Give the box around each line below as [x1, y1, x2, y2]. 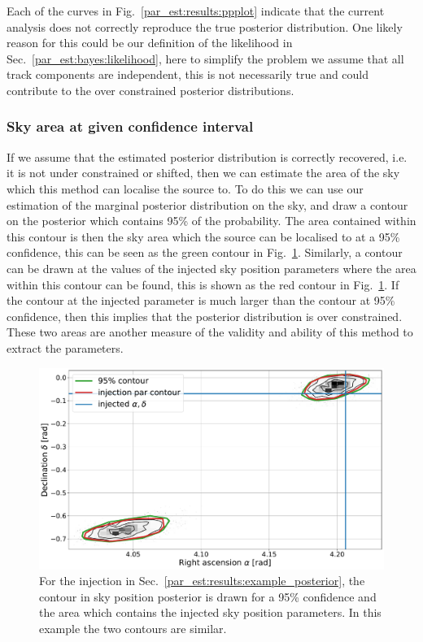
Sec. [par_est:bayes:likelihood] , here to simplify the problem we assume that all [7, 50, 404, 67]
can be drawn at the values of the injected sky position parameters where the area [7, 259, 416, 276]
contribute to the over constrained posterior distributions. [7, 81, 294, 98]
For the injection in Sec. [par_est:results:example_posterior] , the [39, 572, 365, 589]
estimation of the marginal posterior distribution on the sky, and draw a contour [7, 196, 408, 213]
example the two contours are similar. [39, 619, 227, 636]
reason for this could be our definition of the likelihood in [7, 34, 293, 51]
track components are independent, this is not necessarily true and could [7, 66, 369, 83]
